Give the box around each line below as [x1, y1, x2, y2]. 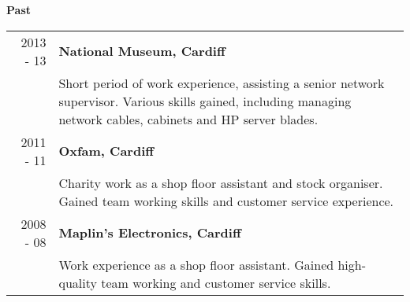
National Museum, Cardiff [58, 42, 225, 61]
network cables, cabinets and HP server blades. [58, 109, 319, 128]
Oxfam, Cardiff [58, 142, 154, 160]
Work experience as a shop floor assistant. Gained [58, 255, 334, 274]
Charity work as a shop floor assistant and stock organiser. [58, 173, 383, 192]
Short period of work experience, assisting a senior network [58, 73, 385, 92]
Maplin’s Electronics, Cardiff [58, 223, 241, 242]
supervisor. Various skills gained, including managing [58, 91, 352, 110]
